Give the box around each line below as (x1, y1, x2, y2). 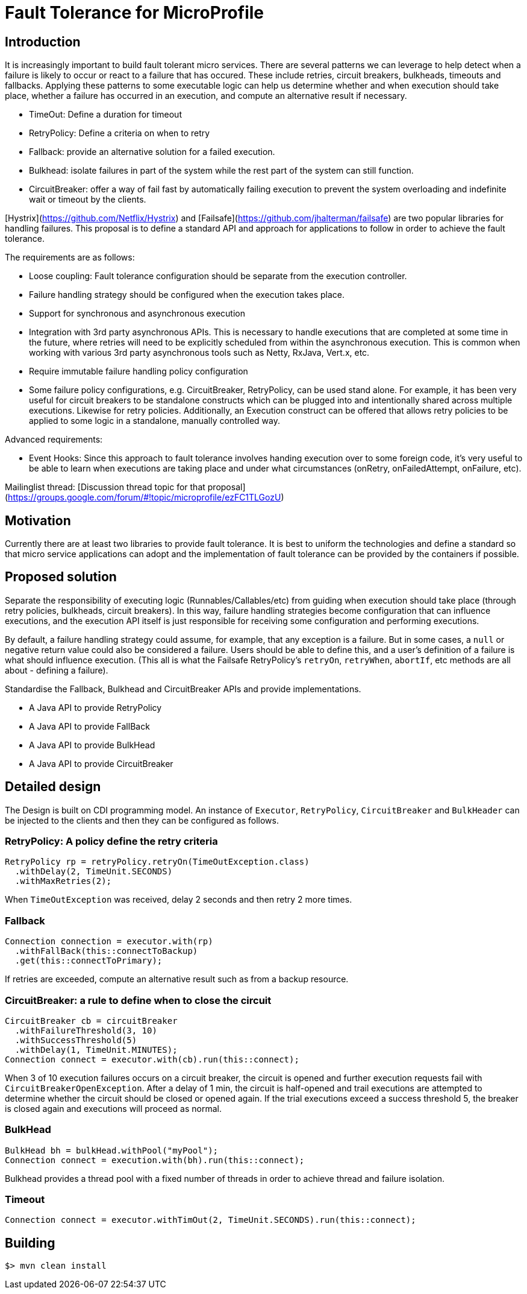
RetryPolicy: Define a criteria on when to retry (29, 128, 210, 139)
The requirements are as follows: (5, 252, 135, 263)
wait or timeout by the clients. (29, 194, 146, 205)
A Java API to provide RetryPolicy (29, 702, 162, 713)
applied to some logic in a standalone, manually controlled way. (29, 415, 280, 426)
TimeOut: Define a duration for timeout (29, 109, 182, 120)
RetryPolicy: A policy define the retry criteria (5, 835, 218, 848)
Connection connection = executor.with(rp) (5, 936, 213, 947)
